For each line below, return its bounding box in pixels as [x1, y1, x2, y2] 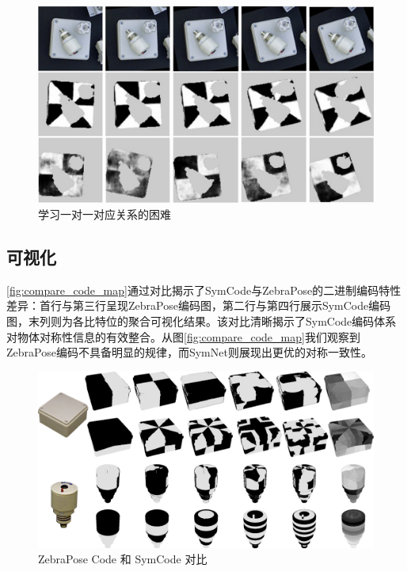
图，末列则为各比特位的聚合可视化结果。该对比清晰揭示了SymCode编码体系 [6, 313, 397, 330]
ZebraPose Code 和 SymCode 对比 [38, 551, 207, 567]
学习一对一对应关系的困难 [38, 206, 171, 223]
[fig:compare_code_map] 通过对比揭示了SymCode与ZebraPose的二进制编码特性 [6, 281, 401, 298]
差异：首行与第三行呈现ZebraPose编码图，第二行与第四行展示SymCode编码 [6, 297, 391, 314]
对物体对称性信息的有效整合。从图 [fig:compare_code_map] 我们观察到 [6, 328, 360, 345]
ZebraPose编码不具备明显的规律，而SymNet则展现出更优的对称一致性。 [6, 344, 372, 360]
